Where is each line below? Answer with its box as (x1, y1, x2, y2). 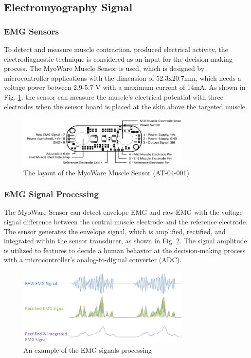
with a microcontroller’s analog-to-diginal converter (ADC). (4, 255, 181, 265)
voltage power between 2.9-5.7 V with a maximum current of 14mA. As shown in (4, 82, 246, 92)
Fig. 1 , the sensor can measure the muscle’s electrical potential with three (4, 91, 224, 102)
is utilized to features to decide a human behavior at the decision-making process (4, 245, 246, 255)
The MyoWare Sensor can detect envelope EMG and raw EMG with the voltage (4, 207, 243, 217)
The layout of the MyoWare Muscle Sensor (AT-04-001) (23, 167, 189, 177)
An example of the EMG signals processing (23, 344, 152, 355)
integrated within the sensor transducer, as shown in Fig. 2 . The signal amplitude (4, 236, 247, 246)
